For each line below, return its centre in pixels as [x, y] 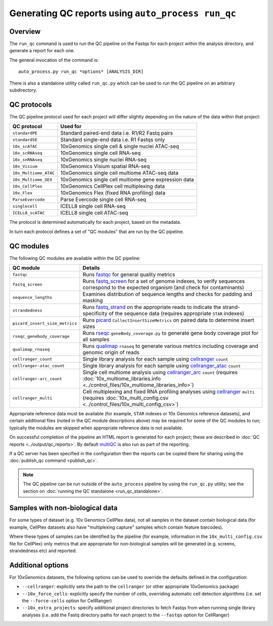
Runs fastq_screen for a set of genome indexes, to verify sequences [164, 281]
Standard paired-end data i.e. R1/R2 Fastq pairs [117, 133]
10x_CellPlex [27, 186]
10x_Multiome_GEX [32, 180]
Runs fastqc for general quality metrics [129, 275]
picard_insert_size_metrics [45, 323]
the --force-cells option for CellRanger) [67, 601]
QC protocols [31, 105]
